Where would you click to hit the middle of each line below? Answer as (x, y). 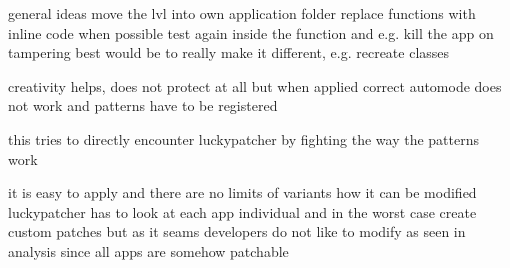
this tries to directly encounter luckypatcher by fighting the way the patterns (243, 138)
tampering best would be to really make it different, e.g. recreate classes (229, 52)
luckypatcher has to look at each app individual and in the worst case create (242, 211)
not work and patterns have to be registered (143, 105)
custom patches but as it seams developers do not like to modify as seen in (237, 231)
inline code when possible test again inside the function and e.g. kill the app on (251, 32)
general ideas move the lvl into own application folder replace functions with (242, 13)
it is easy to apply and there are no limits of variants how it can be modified (242, 192)
